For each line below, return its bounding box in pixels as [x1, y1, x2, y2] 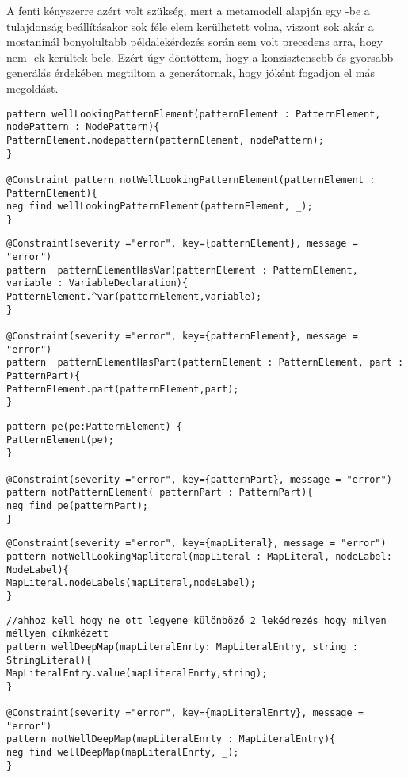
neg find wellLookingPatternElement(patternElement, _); [6, 201, 313, 212]
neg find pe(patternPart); [6, 499, 148, 511]
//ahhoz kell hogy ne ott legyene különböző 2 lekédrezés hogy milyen [6, 614, 387, 626]
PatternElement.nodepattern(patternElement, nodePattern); [6, 134, 324, 146]
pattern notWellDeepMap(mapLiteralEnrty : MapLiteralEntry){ [6, 733, 336, 745]
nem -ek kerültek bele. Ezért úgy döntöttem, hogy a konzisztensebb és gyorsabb [6, 48, 394, 65]
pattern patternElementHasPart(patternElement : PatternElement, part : [6, 357, 404, 369]
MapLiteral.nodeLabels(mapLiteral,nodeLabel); [6, 577, 256, 589]
